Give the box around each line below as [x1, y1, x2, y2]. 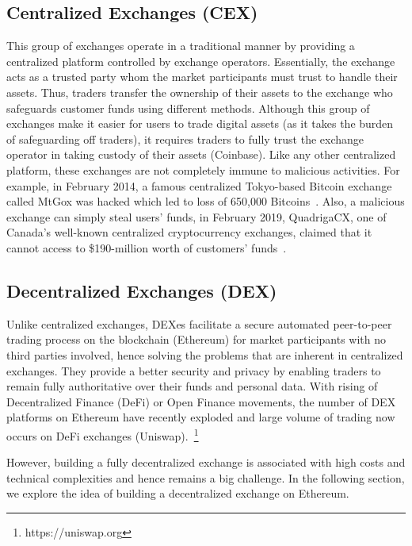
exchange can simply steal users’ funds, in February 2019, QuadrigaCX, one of [6, 208, 387, 225]
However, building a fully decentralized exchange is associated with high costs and [6, 454, 406, 471]
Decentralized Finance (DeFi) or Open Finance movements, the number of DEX [6, 393, 396, 409]
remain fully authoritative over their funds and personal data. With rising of [6, 378, 378, 394]
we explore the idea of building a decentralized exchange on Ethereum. [6, 485, 349, 502]
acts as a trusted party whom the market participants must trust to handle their [6, 68, 398, 85]
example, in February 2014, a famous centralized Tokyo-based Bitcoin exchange [6, 177, 392, 194]
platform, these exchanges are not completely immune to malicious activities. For [6, 161, 400, 178]
